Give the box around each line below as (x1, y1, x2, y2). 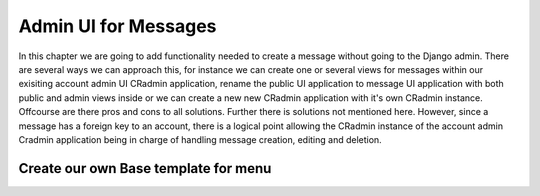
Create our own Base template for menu (18, 160, 272, 177)
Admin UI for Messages (18, 15, 217, 37)
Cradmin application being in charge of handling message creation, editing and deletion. (18, 133, 382, 145)
